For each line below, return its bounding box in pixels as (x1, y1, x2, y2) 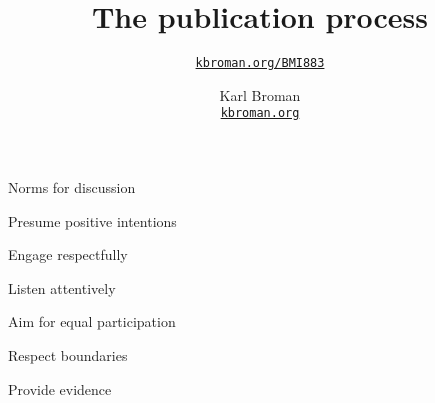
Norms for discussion (8, 177, 136, 198)
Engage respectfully (8, 244, 128, 265)
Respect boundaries (8, 345, 128, 365)
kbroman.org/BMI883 (195, 56, 325, 71)
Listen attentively (8, 277, 116, 298)
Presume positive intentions (8, 210, 177, 231)
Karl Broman (219, 84, 301, 105)
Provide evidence (8, 378, 112, 399)
